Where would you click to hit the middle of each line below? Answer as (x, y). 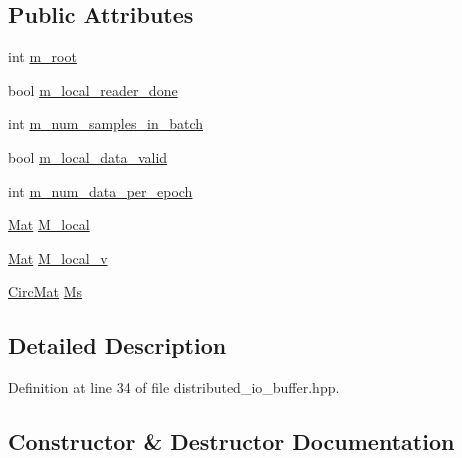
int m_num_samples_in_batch (106, 123)
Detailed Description (117, 345)
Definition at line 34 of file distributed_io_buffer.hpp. (174, 387)
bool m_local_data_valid (88, 156)
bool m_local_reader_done (93, 89)
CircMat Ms (45, 291)
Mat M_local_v (58, 257)
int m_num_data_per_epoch (100, 190)
